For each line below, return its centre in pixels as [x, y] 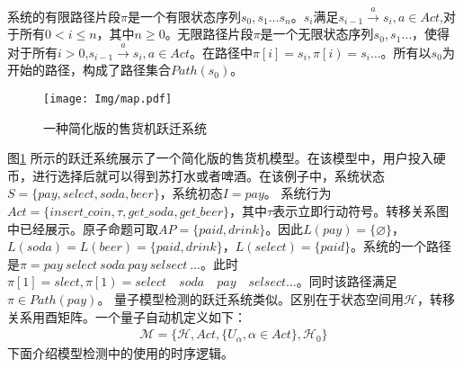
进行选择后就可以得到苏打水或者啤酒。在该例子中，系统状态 [208, 175]
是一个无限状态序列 [317, 34]
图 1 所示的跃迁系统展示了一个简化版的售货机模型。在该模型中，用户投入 [220, 158]
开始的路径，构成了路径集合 [89, 70]
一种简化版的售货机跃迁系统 [125, 127]
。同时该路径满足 [347, 281]
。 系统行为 [298, 193]
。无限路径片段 [209, 34]
